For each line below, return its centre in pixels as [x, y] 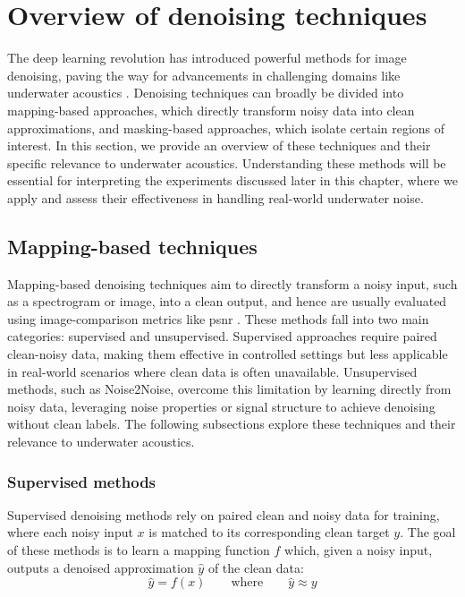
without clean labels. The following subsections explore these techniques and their [232, 424]
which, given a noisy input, [359, 550]
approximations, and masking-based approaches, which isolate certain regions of [226, 128]
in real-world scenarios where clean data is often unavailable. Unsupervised [212, 371]
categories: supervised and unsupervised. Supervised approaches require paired [222, 336]
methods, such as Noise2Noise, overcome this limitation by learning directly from [229, 389]
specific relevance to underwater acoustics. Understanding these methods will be [227, 162]
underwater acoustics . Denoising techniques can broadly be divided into [206, 93]
